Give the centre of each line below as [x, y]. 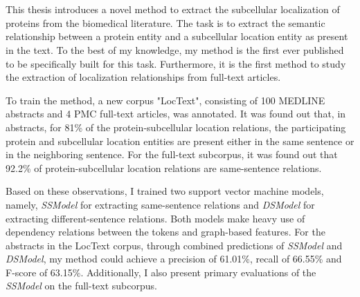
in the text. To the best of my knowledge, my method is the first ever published [175, 49]
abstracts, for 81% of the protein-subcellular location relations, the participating [176, 127]
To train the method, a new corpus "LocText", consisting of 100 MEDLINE [165, 100]
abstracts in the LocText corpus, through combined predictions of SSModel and [174, 245]
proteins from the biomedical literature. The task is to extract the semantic [165, 22]
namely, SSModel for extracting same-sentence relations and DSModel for [160, 204]
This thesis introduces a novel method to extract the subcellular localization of [173, 9]
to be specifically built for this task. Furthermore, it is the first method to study [176, 63]
